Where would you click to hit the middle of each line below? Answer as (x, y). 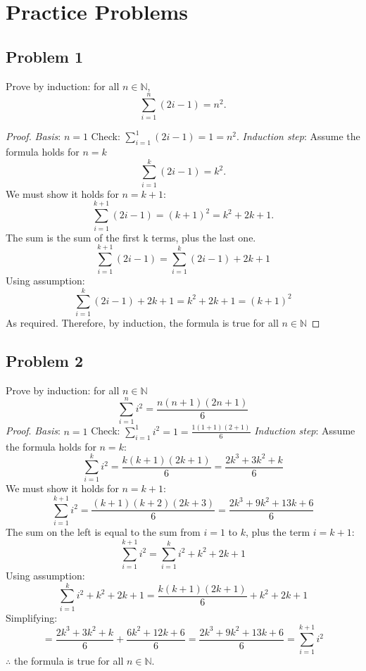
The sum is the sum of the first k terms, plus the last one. (131, 237)
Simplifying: (32, 617)
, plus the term (278, 532)
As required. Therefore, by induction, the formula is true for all (142, 322)
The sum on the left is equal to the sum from (103, 532)
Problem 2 (44, 360)
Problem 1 (44, 56)
